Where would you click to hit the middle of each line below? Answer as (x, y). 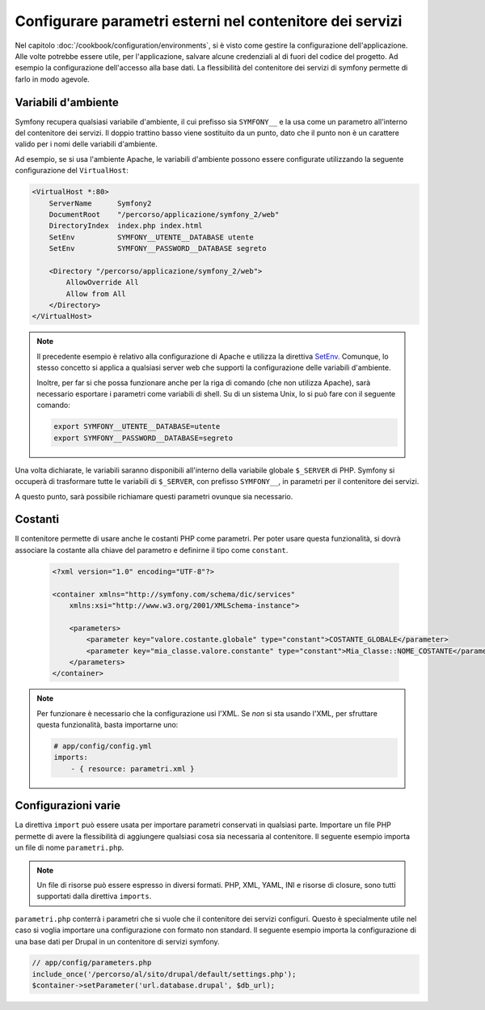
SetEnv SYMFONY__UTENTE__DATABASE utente (151, 237)
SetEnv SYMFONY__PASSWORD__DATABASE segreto (158, 248)
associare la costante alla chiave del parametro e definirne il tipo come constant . (152, 550)
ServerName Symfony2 (100, 203)
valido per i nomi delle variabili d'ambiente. (86, 144)
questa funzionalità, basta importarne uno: (108, 725)
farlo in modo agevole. (53, 79)
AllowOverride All (102, 282)
